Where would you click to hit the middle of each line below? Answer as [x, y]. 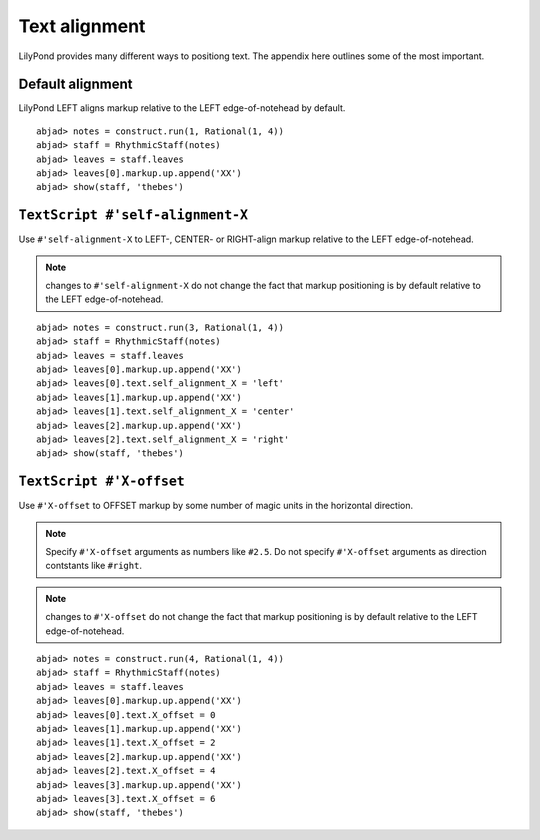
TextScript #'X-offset [101, 481]
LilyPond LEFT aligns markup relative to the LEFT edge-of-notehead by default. [182, 108]
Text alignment [82, 26]
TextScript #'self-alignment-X [133, 215]
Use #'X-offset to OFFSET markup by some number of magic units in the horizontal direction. [216, 506]
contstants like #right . [93, 566]
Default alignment [75, 84]
